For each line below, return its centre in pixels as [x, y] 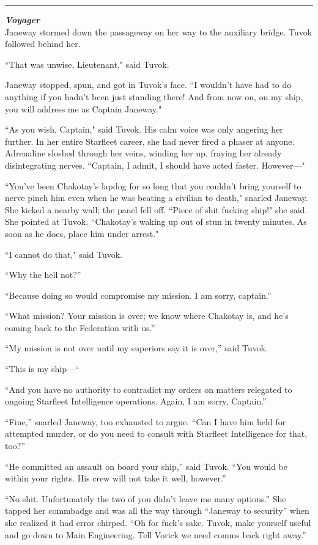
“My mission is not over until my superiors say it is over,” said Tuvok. [137, 348]
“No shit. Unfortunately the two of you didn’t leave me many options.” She [146, 498]
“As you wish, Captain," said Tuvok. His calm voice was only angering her [144, 129]
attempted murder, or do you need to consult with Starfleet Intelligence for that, [156, 433]
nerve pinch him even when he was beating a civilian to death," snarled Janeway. [157, 198]
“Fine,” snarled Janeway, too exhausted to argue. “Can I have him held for [146, 421]
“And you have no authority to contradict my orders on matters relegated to [149, 389]
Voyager [23, 20]
